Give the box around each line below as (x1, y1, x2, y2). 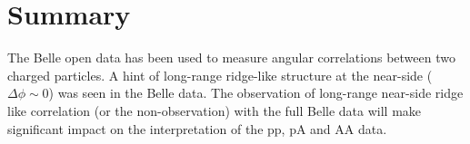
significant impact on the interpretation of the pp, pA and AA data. (7, 119, 387, 138)
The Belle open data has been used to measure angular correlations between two (7, 48, 455, 67)
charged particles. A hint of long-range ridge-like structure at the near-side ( (7, 65, 433, 84)
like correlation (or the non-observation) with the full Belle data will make (7, 101, 422, 120)
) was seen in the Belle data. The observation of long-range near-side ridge (48, 83, 464, 102)
